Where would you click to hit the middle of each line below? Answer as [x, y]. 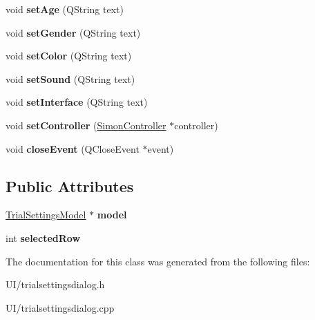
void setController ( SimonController [86, 125]
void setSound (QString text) [70, 78]
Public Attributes [70, 186]
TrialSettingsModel [46, 215]
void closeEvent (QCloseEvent [73, 148]
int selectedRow [43, 237]
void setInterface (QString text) [77, 102]
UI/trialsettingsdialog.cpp [60, 307]
